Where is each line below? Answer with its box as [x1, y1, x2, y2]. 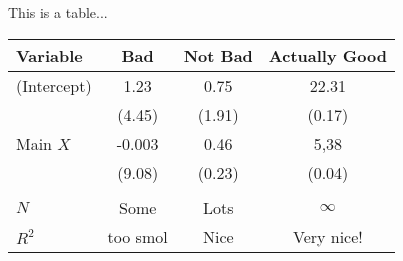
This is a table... [8, 2, 108, 22]
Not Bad [183, 43, 253, 67]
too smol [107, 224, 168, 248]
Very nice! [292, 224, 363, 248]
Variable [16, 43, 83, 67]
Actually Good [268, 43, 387, 67]
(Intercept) [16, 73, 92, 97]
